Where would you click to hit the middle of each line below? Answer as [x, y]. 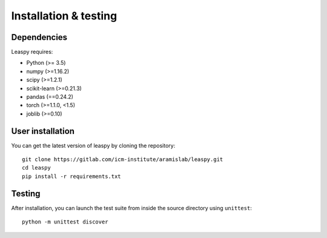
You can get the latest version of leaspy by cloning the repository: [93, 145]
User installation [43, 131]
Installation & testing [64, 16]
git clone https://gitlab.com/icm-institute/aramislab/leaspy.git [123, 160]
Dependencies [39, 37]
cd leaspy [36, 168]
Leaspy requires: [32, 52]
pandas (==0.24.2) [50, 97]
